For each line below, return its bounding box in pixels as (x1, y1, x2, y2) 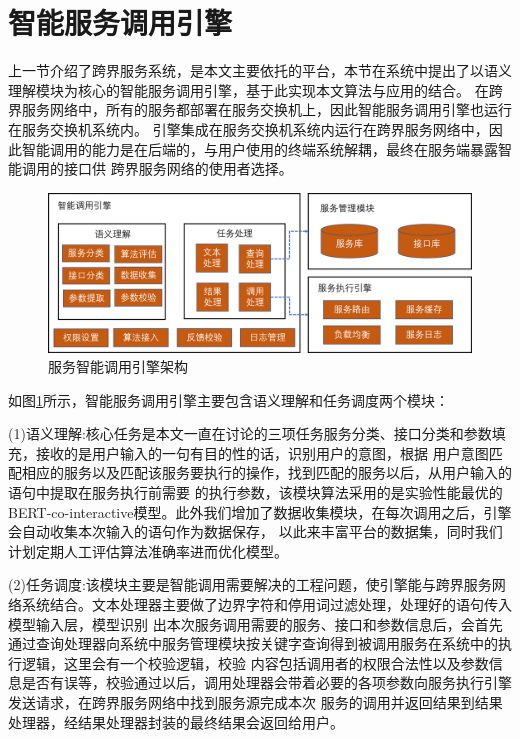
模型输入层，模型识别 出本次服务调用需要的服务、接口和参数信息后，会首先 (8, 613, 503, 634)
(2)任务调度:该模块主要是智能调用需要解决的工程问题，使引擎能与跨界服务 (8, 574, 492, 595)
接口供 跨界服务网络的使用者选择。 (63, 158, 293, 179)
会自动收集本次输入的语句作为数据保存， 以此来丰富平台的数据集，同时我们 (8, 521, 503, 542)
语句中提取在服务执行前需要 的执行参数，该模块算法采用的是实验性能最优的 (8, 482, 503, 503)
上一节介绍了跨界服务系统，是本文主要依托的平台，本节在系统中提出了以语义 (8, 60, 512, 81)
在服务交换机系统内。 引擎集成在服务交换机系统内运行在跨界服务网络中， (8, 118, 489, 139)
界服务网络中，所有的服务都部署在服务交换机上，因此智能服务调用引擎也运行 (8, 99, 512, 120)
